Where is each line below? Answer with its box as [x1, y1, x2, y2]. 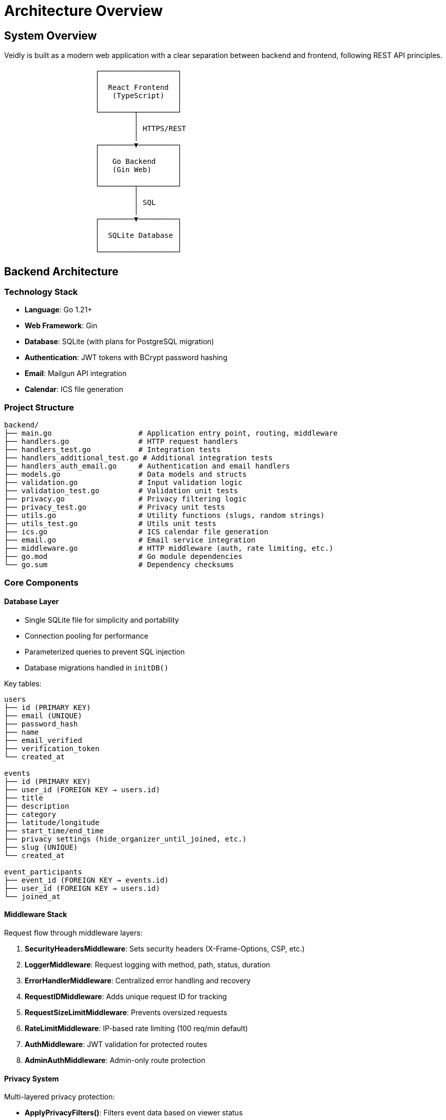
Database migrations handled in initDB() [25, 663, 169, 672]
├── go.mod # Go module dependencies [4, 552, 243, 561]
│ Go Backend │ [95, 157, 182, 166]
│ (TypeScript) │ [95, 91, 182, 100]
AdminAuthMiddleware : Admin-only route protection [25, 1055, 206, 1065]
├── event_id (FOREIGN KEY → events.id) [4, 875, 169, 884]
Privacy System [4, 1074, 59, 1083]
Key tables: [4, 679, 42, 688]
